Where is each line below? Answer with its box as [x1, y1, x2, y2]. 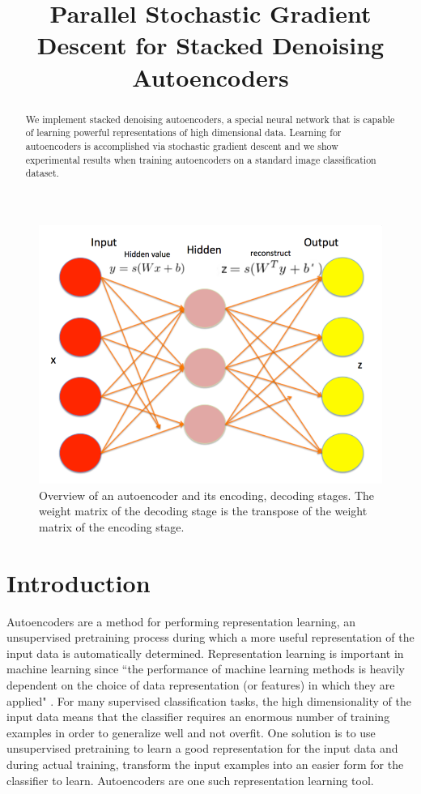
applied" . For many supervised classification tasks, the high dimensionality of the [6, 692, 411, 709]
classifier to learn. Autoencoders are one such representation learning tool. [6, 771, 374, 788]
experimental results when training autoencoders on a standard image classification [25, 152, 376, 166]
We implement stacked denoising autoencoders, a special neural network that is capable [25, 112, 395, 126]
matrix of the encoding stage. [39, 518, 185, 535]
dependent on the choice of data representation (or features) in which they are [6, 677, 395, 694]
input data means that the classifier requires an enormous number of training [6, 708, 390, 725]
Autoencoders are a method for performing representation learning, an [6, 613, 356, 630]
